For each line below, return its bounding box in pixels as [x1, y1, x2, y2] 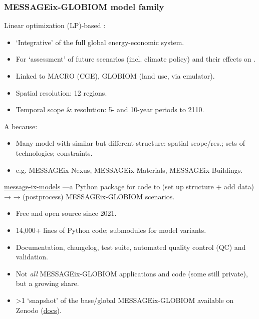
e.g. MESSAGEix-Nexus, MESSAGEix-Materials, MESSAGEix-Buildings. [16, 164, 243, 175]
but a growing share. [16, 278, 79, 288]
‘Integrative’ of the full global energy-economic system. [16, 37, 184, 47]
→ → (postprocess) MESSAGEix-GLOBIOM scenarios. [4, 191, 175, 201]
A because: [4, 121, 38, 131]
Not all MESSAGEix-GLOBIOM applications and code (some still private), [16, 268, 248, 278]
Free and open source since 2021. [16, 208, 117, 218]
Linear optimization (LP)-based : [4, 20, 106, 31]
